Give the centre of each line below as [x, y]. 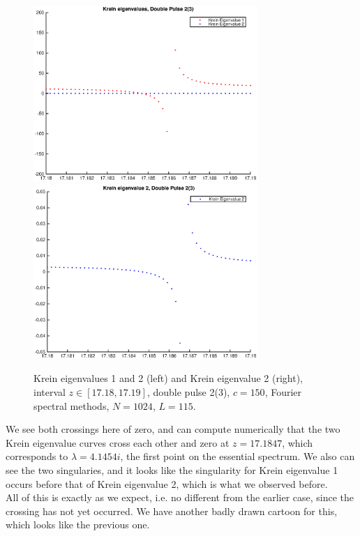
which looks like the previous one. [78, 524]
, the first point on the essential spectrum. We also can [238, 456]
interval [50, 392]
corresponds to [37, 456]
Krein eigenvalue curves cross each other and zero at [118, 442]
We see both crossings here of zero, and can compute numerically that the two [173, 429]
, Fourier [283, 392]
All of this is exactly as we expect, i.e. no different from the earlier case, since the [180, 497]
